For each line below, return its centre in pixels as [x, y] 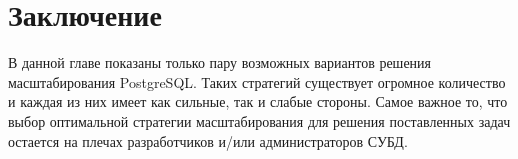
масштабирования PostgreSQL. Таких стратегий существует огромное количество [257, 81]
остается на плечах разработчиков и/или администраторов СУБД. [208, 140]
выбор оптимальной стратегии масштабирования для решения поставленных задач [259, 120]
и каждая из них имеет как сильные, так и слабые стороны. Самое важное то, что [258, 101]
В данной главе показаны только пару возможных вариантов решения [220, 62]
